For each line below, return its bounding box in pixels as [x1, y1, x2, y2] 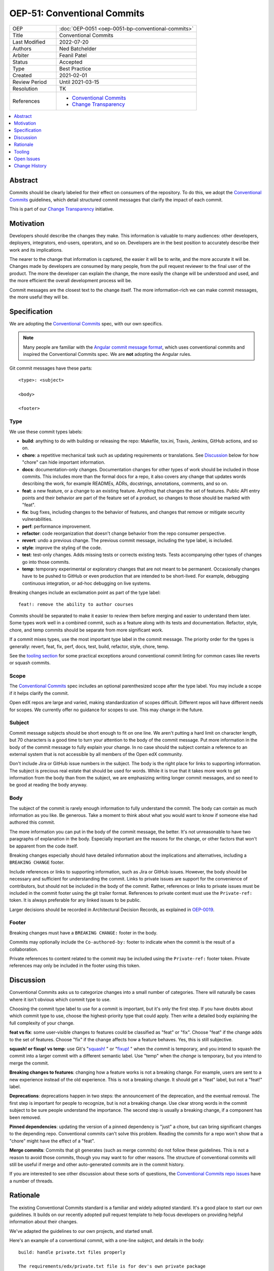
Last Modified [12, 38, 46, 45]
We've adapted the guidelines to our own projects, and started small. [9, 1228, 153, 1234]
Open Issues [14, 156, 41, 162]
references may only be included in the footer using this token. [9, 962, 141, 969]
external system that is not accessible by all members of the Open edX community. [9, 751, 183, 757]
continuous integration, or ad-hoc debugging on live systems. [22, 580, 151, 586]
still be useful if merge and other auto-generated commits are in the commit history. [9, 1161, 185, 1167]
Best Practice [59, 65, 91, 72]
